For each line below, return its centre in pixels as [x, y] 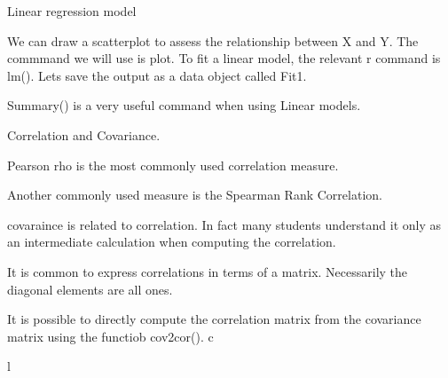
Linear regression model [72, 11]
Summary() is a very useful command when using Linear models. [184, 105]
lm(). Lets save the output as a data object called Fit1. [157, 75]
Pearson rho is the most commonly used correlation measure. [173, 165]
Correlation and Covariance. [84, 134]
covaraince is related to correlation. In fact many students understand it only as [224, 224]
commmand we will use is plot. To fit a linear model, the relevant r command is [224, 58]
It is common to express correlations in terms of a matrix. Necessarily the [208, 271]
